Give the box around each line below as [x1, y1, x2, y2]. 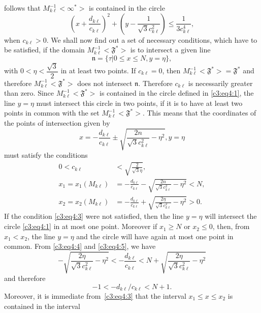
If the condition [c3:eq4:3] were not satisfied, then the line [4, 211, 184, 221]
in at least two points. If [60, 65, 136, 76]
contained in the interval [4, 300, 80, 311]
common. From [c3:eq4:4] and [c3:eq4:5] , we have [4, 241, 156, 251]
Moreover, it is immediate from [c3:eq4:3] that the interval [4, 290, 186, 301]
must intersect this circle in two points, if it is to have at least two [36, 97, 243, 108]
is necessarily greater [188, 77, 253, 88]
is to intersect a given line [130, 44, 211, 55]
